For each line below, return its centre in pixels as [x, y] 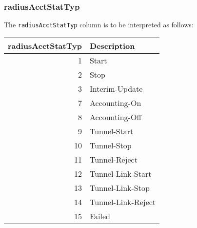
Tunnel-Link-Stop [119, 187]
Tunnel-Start [111, 131]
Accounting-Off [115, 117]
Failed [100, 216]
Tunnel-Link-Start [120, 173]
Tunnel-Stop [110, 145]
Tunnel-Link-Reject [123, 202]
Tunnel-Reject [113, 159]
